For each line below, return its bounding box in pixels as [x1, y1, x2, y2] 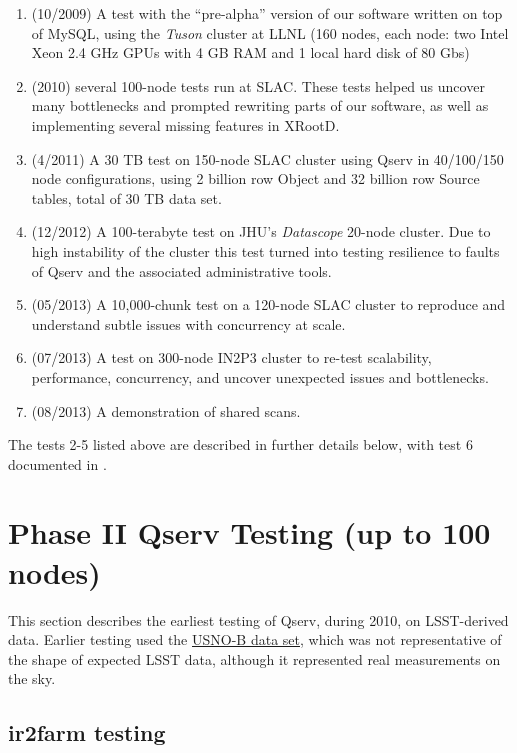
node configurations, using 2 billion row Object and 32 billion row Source [31, 168, 480, 189]
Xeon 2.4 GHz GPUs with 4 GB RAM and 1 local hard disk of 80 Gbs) [31, 42, 470, 63]
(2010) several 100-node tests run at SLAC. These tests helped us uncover [31, 75, 485, 96]
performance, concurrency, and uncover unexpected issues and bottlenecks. [31, 366, 489, 387]
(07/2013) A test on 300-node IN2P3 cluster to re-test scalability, [31, 347, 432, 368]
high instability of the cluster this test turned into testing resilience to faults [31, 240, 500, 261]
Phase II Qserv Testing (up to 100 [8, 512, 491, 553]
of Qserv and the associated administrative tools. [31, 260, 332, 281]
